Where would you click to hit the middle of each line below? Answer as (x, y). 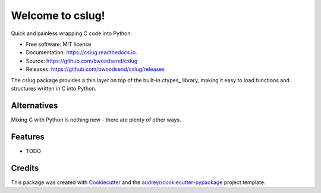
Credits (25, 168)
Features (28, 137)
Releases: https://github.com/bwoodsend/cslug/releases (95, 69)
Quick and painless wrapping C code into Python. (72, 33)
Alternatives (34, 105)
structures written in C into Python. (54, 88)
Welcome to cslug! (58, 15)
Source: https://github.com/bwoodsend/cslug (82, 61)
